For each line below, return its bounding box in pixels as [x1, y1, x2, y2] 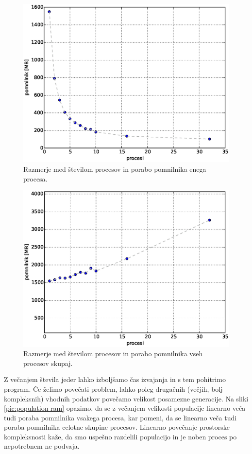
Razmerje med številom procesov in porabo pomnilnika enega [23, 164, 206, 174]
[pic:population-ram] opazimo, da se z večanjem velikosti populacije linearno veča [4, 403, 246, 413]
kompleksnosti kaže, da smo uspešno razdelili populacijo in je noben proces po [4, 431, 237, 441]
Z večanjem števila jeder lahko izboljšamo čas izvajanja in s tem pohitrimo [4, 374, 226, 384]
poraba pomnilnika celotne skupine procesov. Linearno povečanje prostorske [4, 422, 230, 432]
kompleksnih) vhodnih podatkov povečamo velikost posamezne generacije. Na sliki [4, 393, 249, 403]
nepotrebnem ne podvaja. [4, 441, 80, 451]
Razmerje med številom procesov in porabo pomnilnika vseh [23, 348, 203, 359]
